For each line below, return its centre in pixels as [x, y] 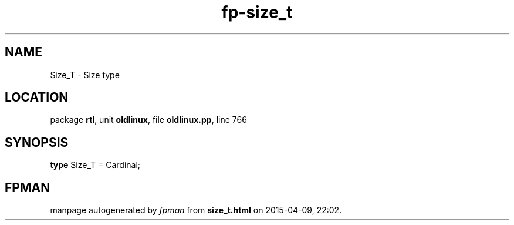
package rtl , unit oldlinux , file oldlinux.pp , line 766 [148, 120]
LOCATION [37, 98]
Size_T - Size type [85, 75]
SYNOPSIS [37, 142]
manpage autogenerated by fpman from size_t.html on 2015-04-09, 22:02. [196, 210]
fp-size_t [257, 12]
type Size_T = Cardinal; [95, 165]
